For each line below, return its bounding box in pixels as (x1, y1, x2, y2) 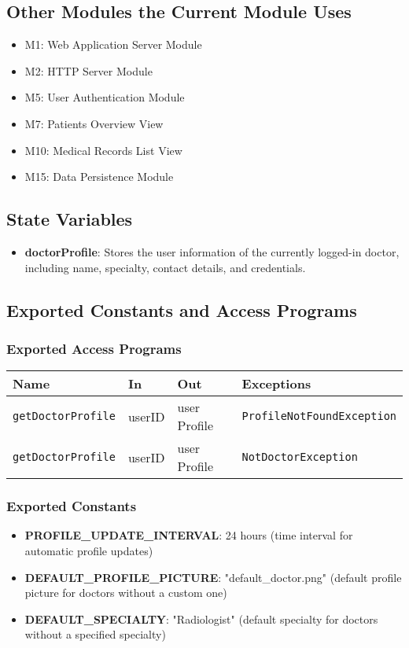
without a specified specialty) (24, 626, 166, 642)
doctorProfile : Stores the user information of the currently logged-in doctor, (24, 243, 400, 260)
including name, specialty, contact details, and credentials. (24, 259, 306, 275)
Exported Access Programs (6, 338, 182, 358)
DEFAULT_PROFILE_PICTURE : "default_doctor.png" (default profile (24, 569, 402, 585)
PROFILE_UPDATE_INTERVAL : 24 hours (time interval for (24, 527, 353, 543)
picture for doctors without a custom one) (24, 584, 227, 601)
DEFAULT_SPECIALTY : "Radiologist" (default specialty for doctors (24, 610, 378, 627)
